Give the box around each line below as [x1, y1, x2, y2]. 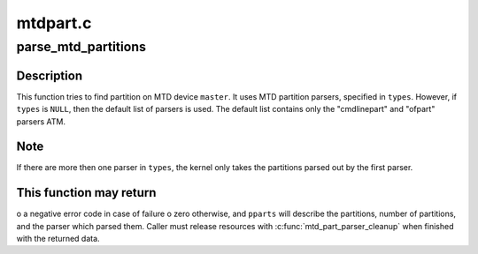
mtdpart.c [16, 13, 92, 33]
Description [16, 68, 83, 83]
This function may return [16, 185, 157, 200]
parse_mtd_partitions [16, 39, 146, 55]
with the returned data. [16, 234, 101, 244]
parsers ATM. [16, 116, 66, 127]
